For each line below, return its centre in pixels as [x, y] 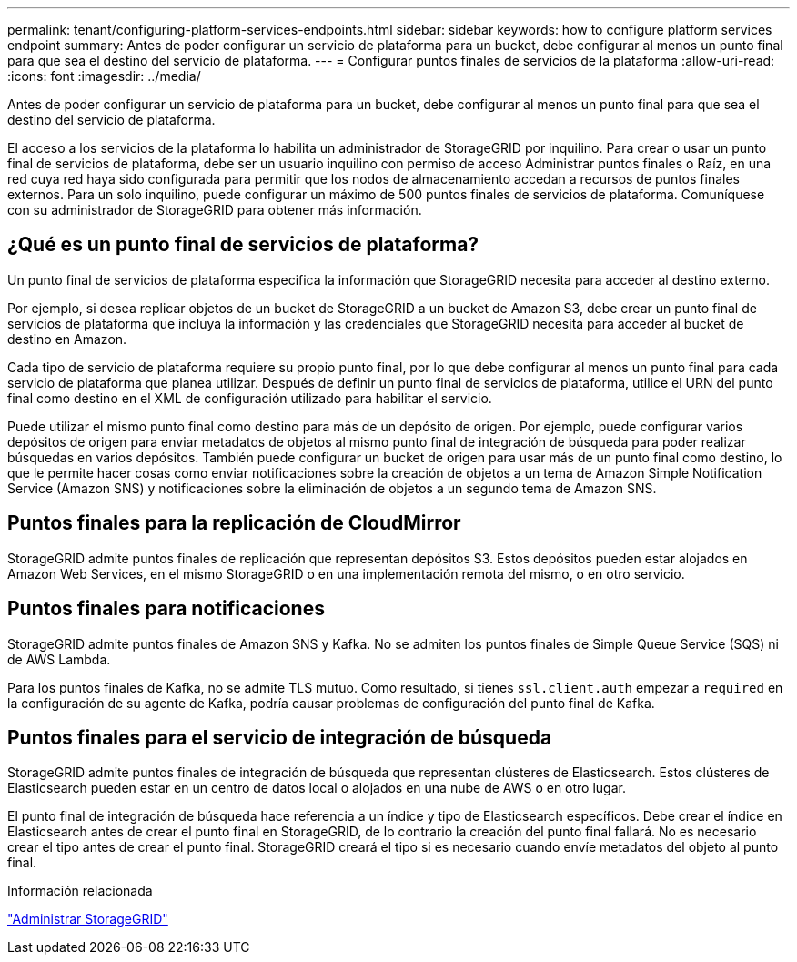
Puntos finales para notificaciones [166, 609]
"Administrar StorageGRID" [88, 919]
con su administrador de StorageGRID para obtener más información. [215, 210]
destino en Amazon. [67, 339]
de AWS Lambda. [59, 659]
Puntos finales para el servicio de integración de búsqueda [280, 737]
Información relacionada [80, 891]
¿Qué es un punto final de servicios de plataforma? [243, 245]
